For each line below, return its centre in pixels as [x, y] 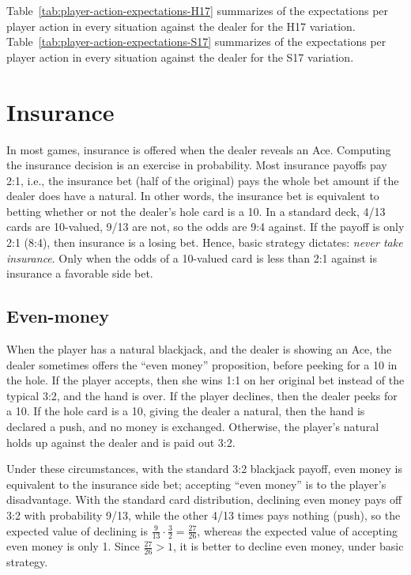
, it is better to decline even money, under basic [288, 546]
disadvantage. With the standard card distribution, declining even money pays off [204, 499]
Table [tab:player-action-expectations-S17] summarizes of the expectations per [196, 42]
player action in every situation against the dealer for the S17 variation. [180, 57]
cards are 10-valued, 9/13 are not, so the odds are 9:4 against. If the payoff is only [205, 227]
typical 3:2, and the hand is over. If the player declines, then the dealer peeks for [202, 395]
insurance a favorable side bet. [80, 273]
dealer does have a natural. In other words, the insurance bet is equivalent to [193, 196]
